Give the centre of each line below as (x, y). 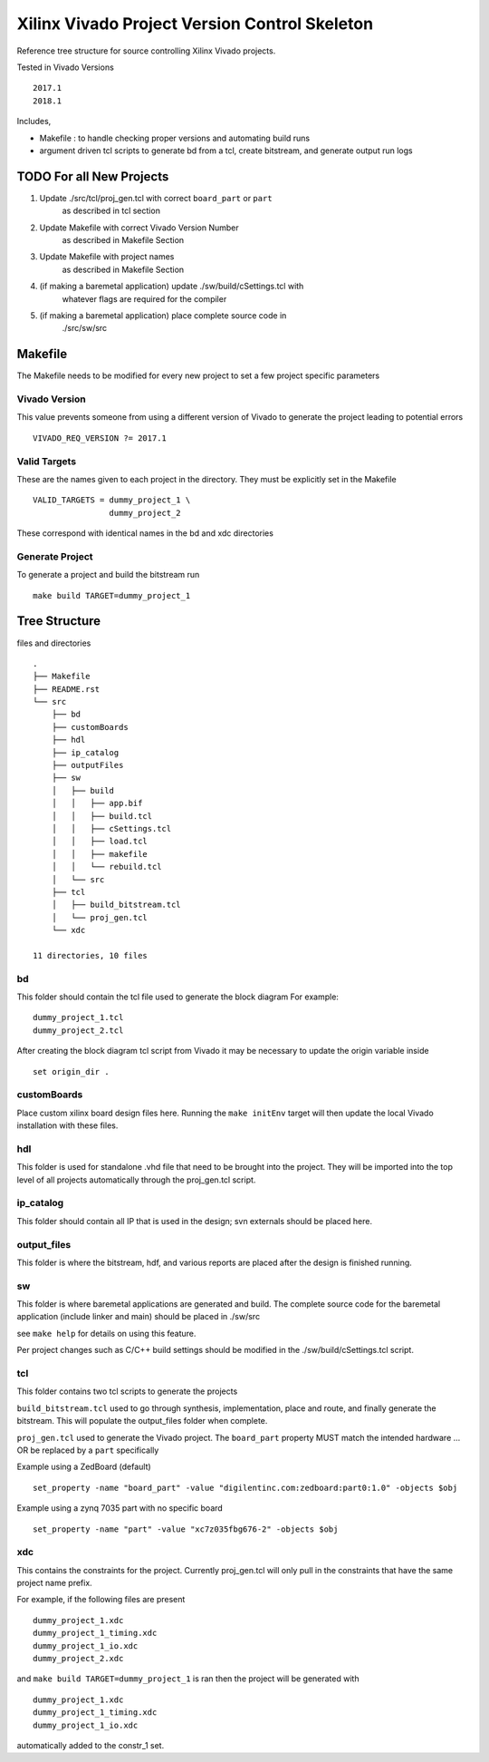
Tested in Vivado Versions (66, 67)
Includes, (34, 122)
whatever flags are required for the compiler (144, 298)
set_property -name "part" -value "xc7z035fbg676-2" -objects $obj (186, 1529)
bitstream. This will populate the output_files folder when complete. (142, 1421)
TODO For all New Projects (93, 176)
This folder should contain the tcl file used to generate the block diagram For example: (178, 997)
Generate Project (55, 556)
